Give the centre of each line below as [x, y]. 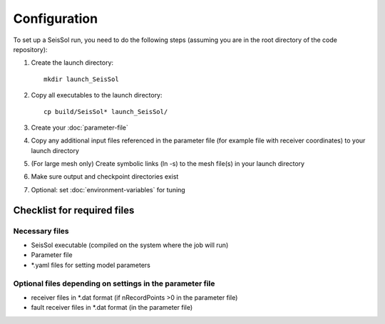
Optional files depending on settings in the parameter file [114, 283]
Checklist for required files [74, 210]
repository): [30, 49]
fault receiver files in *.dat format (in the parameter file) [112, 308]
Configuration [56, 19]
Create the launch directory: [72, 63]
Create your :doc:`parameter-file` [79, 127]
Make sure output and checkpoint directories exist [105, 177]
